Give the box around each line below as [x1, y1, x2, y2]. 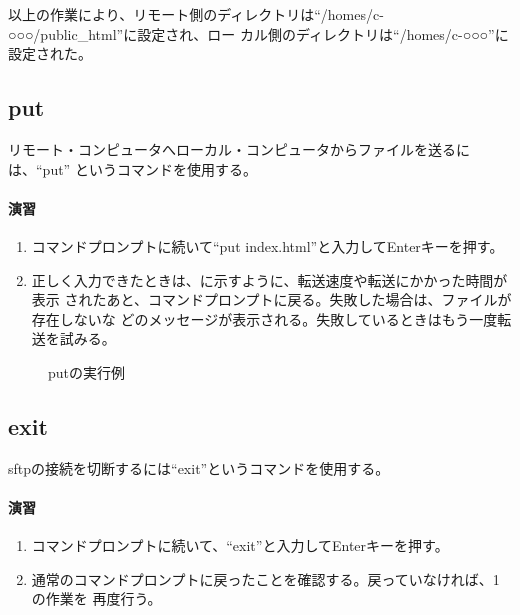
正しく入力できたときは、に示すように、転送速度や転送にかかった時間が [31, 269, 508, 290]
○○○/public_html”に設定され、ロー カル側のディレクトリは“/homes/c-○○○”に [8, 23, 509, 44]
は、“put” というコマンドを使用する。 [8, 158, 257, 179]
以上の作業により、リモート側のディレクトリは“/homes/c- [8, 4, 384, 24]
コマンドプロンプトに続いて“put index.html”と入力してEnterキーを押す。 [31, 235, 504, 256]
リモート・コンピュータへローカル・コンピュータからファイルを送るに [8, 138, 470, 159]
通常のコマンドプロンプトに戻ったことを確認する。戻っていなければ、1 [31, 568, 500, 589]
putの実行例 [48, 361, 126, 382]
